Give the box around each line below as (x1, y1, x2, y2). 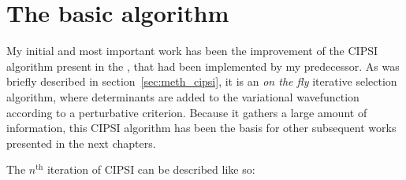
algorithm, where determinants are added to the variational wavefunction (6, 88, 359, 105)
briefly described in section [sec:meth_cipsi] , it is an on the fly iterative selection (6, 73, 397, 90)
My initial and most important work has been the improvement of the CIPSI (6, 42, 378, 59)
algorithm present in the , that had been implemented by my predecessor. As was (6, 57, 400, 74)
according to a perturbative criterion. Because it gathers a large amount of (6, 104, 367, 120)
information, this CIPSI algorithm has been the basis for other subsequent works (6, 119, 397, 136)
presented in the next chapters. (6, 134, 156, 151)
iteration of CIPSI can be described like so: (47, 161, 255, 178)
